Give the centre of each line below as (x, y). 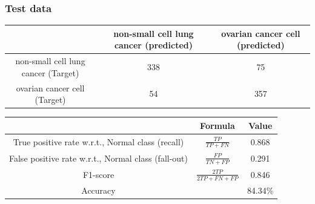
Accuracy (98, 190)
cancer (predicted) (153, 45)
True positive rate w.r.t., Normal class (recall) (98, 141)
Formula (217, 125)
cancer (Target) (50, 72)
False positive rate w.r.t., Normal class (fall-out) (99, 158)
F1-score (98, 174)
